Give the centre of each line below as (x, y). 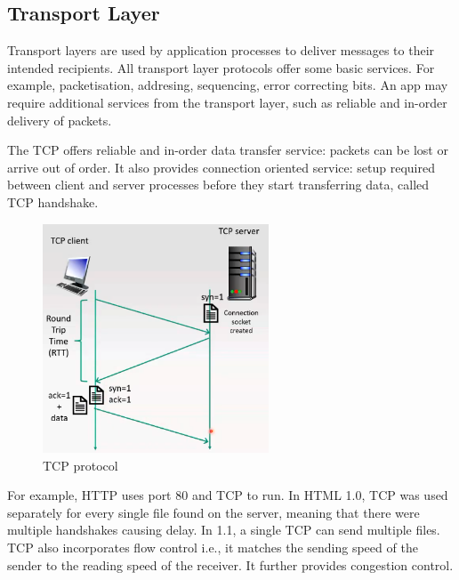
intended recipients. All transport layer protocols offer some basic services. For (221, 67)
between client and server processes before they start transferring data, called (218, 185)
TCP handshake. (53, 201)
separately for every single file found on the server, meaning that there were (213, 512)
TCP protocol (81, 465)
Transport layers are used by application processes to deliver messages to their (221, 50)
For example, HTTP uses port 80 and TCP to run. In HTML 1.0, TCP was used (228, 495)
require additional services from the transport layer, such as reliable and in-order (227, 102)
